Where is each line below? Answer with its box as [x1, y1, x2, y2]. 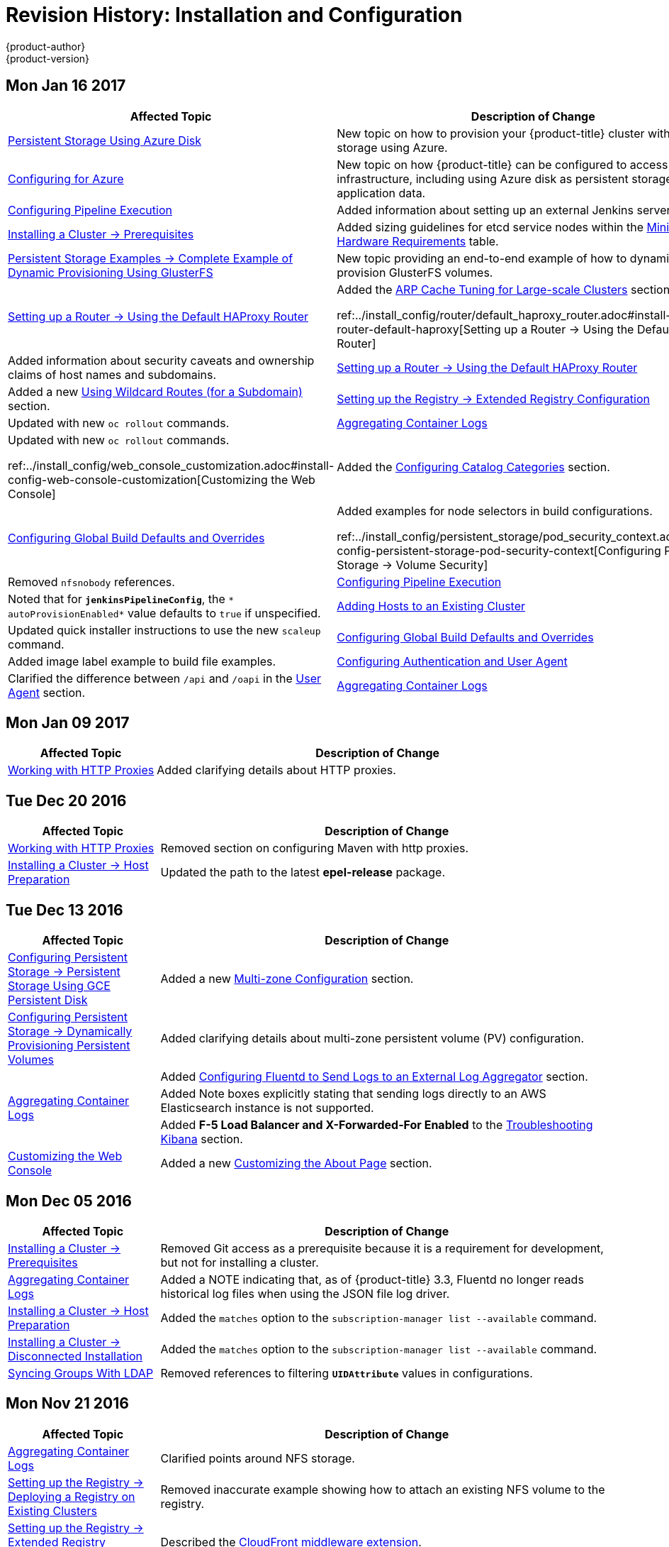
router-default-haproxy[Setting [337, 321, 501, 336]
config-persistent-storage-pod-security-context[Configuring [337, 543, 661, 558]
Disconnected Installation [8, 1348, 143, 1363]
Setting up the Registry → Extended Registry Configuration [337, 391, 650, 406]
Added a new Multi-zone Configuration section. [160, 971, 414, 986]
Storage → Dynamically [8, 1024, 133, 1039]
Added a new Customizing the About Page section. [160, 1156, 432, 1171]
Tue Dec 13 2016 [6, 901, 123, 919]
